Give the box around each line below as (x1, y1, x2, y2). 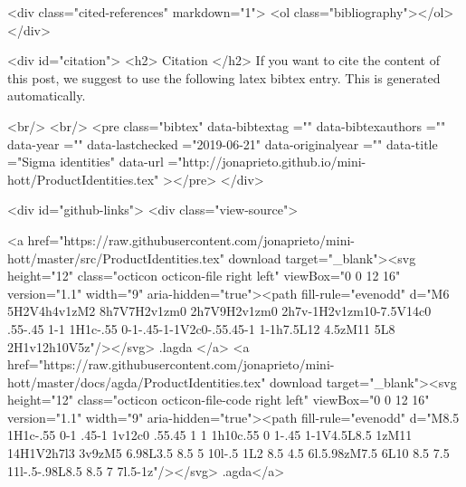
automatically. (7, 86, 86, 105)
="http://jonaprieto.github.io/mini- (167, 152, 366, 171)
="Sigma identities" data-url (7, 152, 164, 171)
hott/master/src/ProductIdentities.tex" (7, 248, 224, 267)
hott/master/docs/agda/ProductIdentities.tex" (7, 372, 266, 391)
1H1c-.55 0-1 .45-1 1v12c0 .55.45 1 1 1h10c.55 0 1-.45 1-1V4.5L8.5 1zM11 (7, 425, 413, 444)
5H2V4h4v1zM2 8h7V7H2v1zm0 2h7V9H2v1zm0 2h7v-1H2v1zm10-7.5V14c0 (7, 301, 432, 320)
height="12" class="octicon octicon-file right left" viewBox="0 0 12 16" (7, 266, 401, 285)
